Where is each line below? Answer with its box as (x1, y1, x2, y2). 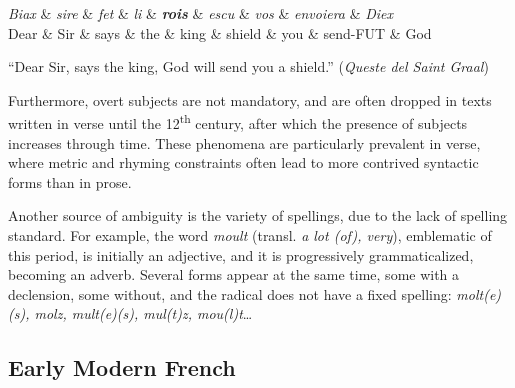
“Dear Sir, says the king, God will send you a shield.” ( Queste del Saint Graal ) (8, 56, 489, 77)
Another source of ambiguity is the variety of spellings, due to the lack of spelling (8, 205, 508, 226)
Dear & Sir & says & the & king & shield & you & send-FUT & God (8, 22, 432, 43)
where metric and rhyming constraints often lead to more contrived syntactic (8, 152, 479, 173)
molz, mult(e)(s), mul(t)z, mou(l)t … (34, 303, 253, 324)
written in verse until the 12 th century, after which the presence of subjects (8, 110, 468, 134)
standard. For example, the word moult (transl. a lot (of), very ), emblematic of (8, 225, 492, 245)
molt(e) (456, 283, 502, 304)
